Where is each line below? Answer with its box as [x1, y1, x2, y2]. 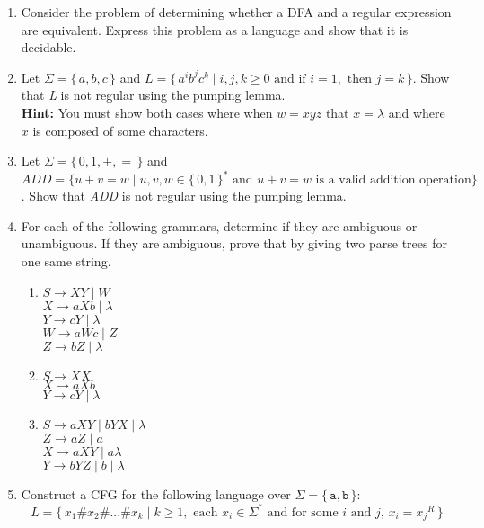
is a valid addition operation [315, 174, 471, 187]
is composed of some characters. [32, 121, 208, 139]
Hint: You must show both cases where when [21, 103, 273, 121]
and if [274, 72, 306, 85]
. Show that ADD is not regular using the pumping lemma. [21, 186, 347, 205]
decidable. [21, 38, 76, 57]
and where [388, 103, 445, 121]
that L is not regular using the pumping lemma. [21, 85, 286, 104]
